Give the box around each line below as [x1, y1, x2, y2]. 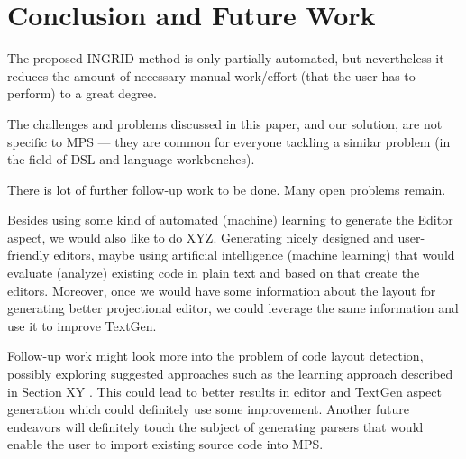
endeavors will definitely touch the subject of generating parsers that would [7, 417, 424, 436]
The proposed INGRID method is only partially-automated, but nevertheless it [7, 49, 444, 68]
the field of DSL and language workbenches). [7, 150, 255, 169]
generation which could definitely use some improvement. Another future [7, 399, 409, 418]
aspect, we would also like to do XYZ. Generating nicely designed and [7, 227, 394, 246]
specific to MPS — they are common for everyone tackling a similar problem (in [7, 132, 451, 151]
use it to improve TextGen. [7, 316, 157, 335]
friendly [7, 245, 50, 264]
